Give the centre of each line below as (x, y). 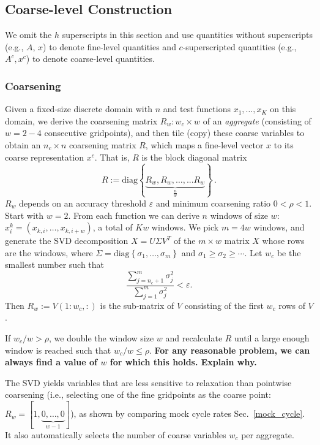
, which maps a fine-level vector (204, 144)
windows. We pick (185, 227)
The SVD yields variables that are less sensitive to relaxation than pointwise (148, 382)
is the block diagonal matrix (194, 157)
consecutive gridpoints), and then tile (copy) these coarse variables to (174, 133)
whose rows (283, 241)
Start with (24, 215)
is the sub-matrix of (137, 305)
